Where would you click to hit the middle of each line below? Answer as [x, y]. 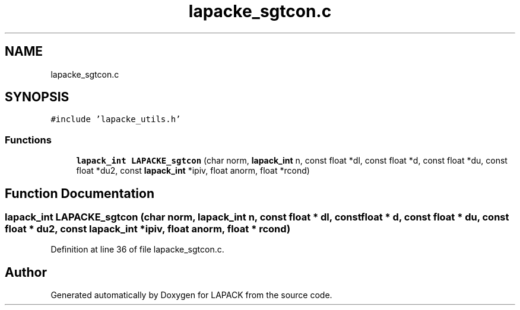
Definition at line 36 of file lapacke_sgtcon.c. [137, 250]
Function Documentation [80, 193]
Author [26, 272]
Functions [28, 140]
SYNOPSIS [37, 97]
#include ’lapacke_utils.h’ [116, 119]
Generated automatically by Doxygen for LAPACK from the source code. [191, 295]
